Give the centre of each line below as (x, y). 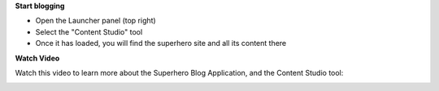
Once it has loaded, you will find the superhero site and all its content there (161, 43)
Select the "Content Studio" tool (89, 31)
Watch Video (37, 58)
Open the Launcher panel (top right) (96, 21)
